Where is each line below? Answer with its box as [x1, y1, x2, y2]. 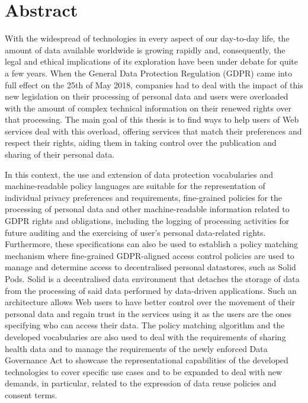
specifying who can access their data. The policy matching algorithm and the [5, 319, 285, 331]
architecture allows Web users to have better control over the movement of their [5, 296, 296, 308]
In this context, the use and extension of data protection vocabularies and [5, 168, 274, 180]
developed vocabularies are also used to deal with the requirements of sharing [5, 330, 286, 343]
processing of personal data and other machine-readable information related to [5, 203, 290, 215]
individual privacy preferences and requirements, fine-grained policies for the [5, 191, 282, 203]
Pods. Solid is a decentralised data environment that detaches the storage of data [5, 273, 300, 284]
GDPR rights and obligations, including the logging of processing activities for [5, 215, 290, 227]
